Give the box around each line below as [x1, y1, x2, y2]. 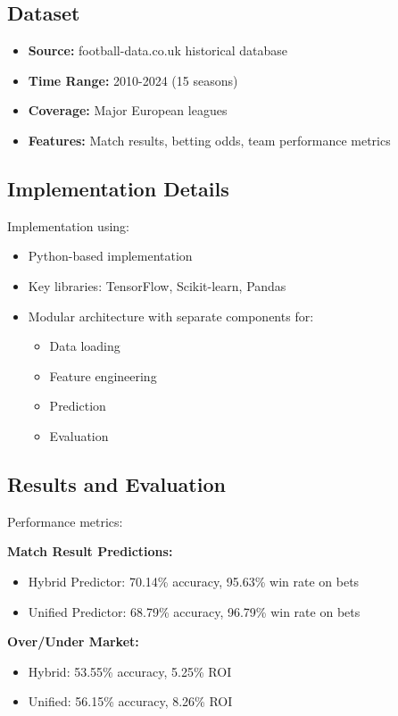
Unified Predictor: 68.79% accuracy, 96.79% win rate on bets [28, 602, 361, 620]
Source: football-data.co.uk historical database [28, 41, 287, 60]
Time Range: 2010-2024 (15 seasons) [28, 71, 238, 89]
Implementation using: [7, 216, 129, 235]
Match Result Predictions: [7, 542, 173, 561]
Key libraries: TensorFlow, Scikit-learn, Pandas [28, 276, 286, 295]
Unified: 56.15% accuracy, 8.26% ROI [28, 692, 233, 711]
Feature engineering [49, 366, 157, 385]
